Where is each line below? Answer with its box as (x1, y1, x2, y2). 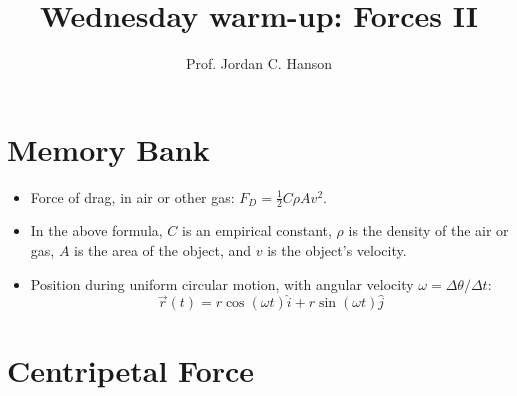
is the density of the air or (348, 220, 509, 241)
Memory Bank (7, 128, 210, 169)
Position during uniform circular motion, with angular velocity (30, 273, 414, 294)
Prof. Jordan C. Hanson (185, 53, 333, 74)
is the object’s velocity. (267, 240, 407, 261)
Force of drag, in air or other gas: (30, 186, 235, 207)
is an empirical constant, (182, 220, 332, 241)
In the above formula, (30, 220, 163, 241)
